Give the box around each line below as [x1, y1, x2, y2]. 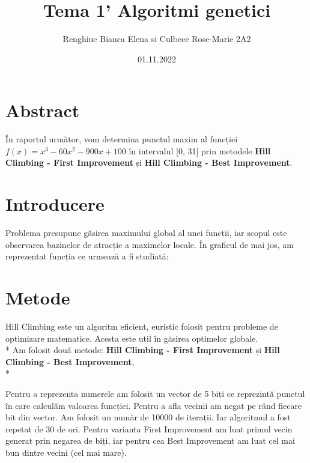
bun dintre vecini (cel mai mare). [5, 446, 127, 458]
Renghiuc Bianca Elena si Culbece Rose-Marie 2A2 [62, 32, 251, 45]
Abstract [5, 98, 80, 123]
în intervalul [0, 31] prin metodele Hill [129, 144, 271, 157]
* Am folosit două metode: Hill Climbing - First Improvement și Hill [5, 343, 280, 356]
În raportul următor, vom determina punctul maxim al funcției [5, 133, 238, 145]
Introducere [5, 192, 105, 216]
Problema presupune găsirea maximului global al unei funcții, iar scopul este [5, 226, 287, 239]
